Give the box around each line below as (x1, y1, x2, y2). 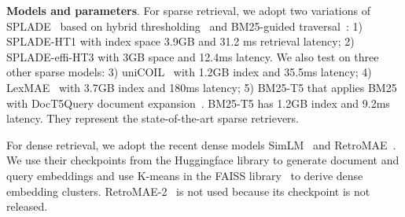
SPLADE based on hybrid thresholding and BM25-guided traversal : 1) (6, 17, 363, 34)
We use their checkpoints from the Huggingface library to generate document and (6, 152, 399, 168)
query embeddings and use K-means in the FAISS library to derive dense (6, 167, 363, 183)
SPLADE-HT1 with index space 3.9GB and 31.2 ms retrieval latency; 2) (6, 33, 355, 50)
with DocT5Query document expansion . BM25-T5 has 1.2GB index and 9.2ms (6, 94, 390, 111)
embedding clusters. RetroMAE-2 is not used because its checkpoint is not (6, 182, 370, 199)
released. (6, 198, 48, 215)
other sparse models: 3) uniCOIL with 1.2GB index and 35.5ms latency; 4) (6, 64, 372, 80)
